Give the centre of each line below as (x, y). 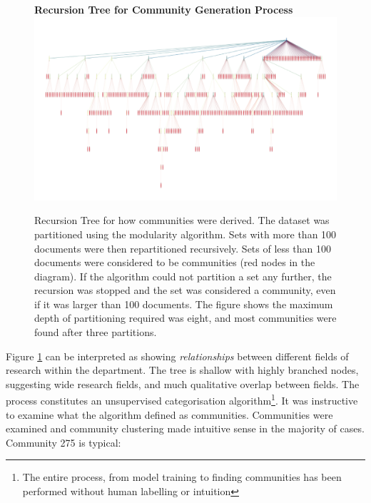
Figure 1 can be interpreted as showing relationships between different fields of (177, 356)
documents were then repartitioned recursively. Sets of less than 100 (183, 248)
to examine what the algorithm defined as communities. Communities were (169, 414)
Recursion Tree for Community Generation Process (164, 9)
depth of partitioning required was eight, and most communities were (185, 318)
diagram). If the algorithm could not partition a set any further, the (183, 276)
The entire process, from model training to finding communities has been (182, 477)
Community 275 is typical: (63, 442)
